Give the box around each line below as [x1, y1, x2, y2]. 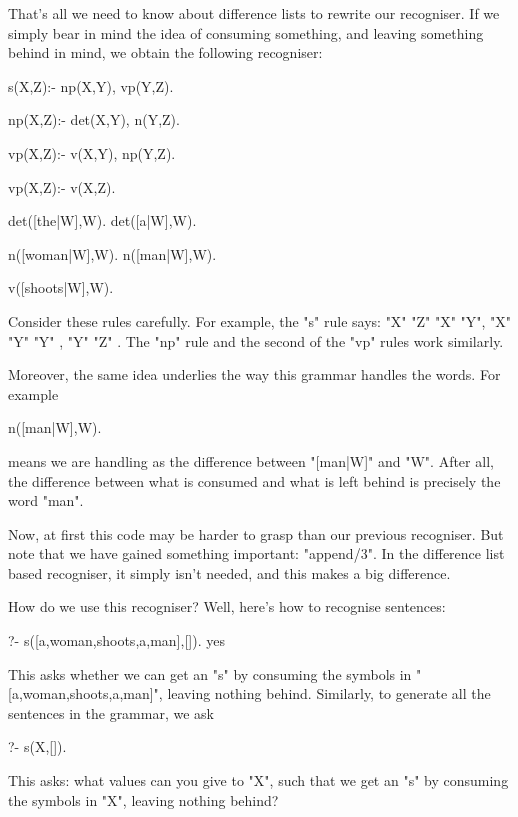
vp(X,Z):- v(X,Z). [8, 176, 116, 197]
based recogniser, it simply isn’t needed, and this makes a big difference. [8, 562, 451, 583]
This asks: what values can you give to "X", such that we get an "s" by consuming [8, 770, 509, 791]
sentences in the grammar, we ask [8, 702, 214, 723]
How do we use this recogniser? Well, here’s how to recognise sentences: [8, 596, 446, 617]
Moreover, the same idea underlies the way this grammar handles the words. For [8, 364, 501, 385]
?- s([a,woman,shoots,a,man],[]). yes [8, 630, 225, 651]
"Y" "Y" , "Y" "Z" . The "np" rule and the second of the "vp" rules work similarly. [8, 330, 504, 351]
